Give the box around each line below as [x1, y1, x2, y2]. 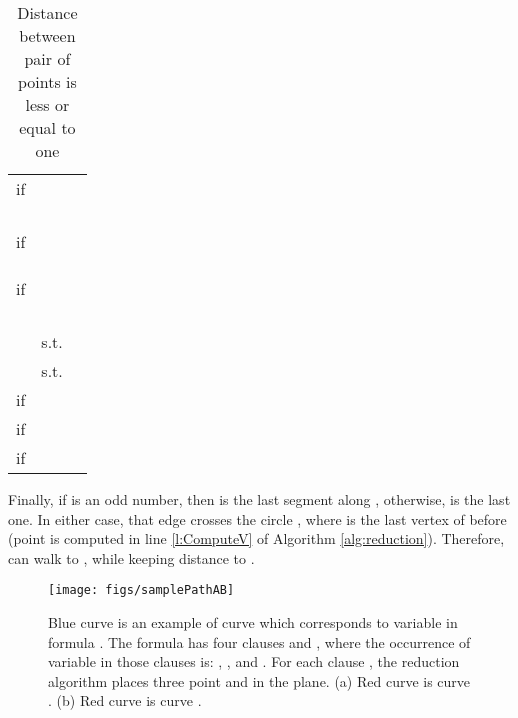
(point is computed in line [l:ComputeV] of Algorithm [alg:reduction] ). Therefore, [8, 528, 505, 549]
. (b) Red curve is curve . [48, 690, 202, 711]
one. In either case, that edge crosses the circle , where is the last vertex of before [8, 508, 507, 529]
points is [17, 70, 77, 93]
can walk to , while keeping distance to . [8, 547, 255, 568]
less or [25, 93, 70, 116]
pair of [24, 47, 71, 70]
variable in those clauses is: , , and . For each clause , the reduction [48, 651, 460, 672]
